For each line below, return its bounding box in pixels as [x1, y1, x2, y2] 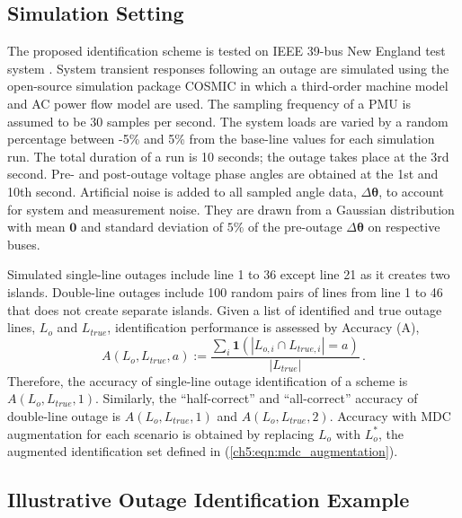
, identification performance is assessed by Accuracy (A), [107, 318, 420, 337]
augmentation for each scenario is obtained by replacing [7, 424, 315, 443]
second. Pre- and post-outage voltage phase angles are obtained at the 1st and [7, 164, 439, 183]
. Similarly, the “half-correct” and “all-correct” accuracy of [95, 389, 418, 408]
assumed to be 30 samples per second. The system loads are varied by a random [7, 111, 449, 130]
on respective [368, 217, 440, 236]
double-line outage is [7, 406, 121, 425]
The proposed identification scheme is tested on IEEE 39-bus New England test [7, 41, 446, 60]
